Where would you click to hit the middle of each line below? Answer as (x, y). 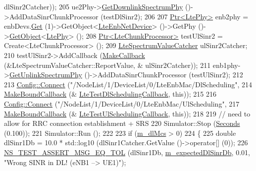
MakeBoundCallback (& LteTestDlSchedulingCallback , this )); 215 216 (110, 94)
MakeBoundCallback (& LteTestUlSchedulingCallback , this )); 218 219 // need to (127, 113)
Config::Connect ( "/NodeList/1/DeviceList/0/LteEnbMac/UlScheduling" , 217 (122, 103)
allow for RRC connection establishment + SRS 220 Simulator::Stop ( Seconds (122, 123)
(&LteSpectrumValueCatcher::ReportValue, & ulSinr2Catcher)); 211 (107, 65)
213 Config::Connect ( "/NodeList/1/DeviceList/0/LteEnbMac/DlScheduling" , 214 (128, 84)
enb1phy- (227, 65)
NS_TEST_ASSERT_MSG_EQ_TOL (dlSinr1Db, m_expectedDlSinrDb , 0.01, (127, 152)
